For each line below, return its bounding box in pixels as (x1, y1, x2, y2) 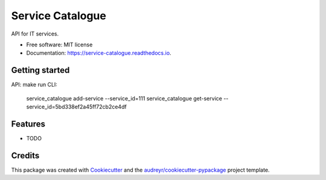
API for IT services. (11, 30, 59, 37)
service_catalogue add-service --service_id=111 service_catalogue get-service (26, 95, 223, 102)
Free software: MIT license (26, 41, 93, 48)
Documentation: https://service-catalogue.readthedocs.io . (26, 49, 171, 57)
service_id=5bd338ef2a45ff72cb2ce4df (26, 103, 127, 111)
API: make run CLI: (11, 81, 57, 88)
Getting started (11, 65, 70, 75)
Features (11, 119, 45, 129)
